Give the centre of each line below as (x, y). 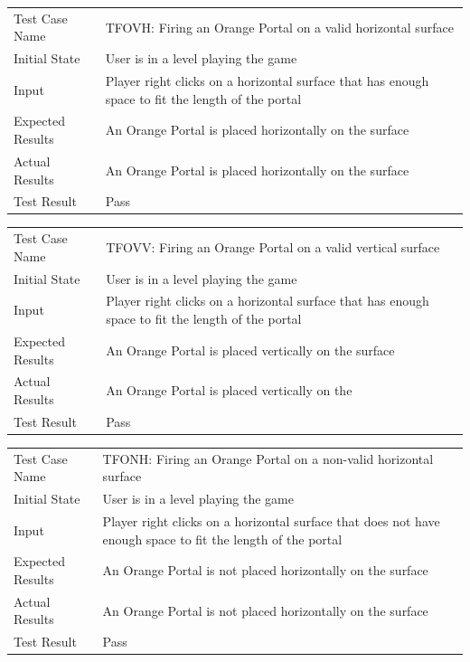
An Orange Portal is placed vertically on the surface (250, 350)
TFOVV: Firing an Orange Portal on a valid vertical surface (273, 246)
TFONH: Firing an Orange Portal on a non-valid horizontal (268, 458)
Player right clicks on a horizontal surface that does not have (271, 520)
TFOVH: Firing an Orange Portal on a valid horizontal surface (279, 27)
